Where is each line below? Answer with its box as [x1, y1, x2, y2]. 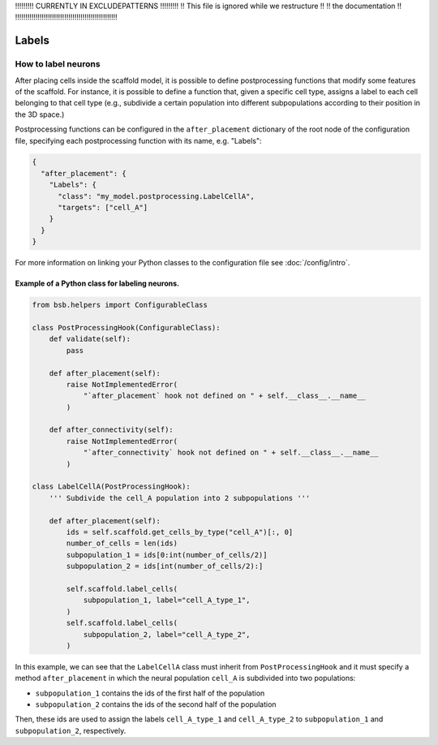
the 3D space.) [15, 110, 65, 119]
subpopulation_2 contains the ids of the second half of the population [35, 700, 277, 709]
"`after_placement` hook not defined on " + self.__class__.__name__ [83, 391, 367, 401]
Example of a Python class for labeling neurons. [15, 278, 180, 288]
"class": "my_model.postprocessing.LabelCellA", [58, 192, 255, 200]
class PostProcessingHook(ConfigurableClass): [32, 323, 221, 332]
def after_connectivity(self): [49, 425, 174, 434]
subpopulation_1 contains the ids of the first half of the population [35, 688, 265, 698]
